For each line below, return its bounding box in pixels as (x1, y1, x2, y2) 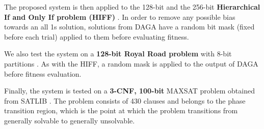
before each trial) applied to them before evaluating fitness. (4, 31, 189, 42)
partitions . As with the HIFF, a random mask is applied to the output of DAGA (4, 58, 258, 69)
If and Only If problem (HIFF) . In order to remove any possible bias (4, 11, 235, 22)
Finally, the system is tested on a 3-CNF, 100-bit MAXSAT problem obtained (4, 85, 255, 96)
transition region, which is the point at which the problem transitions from (4, 105, 238, 116)
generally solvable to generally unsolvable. (4, 115, 135, 125)
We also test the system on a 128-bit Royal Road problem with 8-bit (4, 48, 232, 59)
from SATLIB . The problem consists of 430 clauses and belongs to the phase (4, 95, 246, 106)
